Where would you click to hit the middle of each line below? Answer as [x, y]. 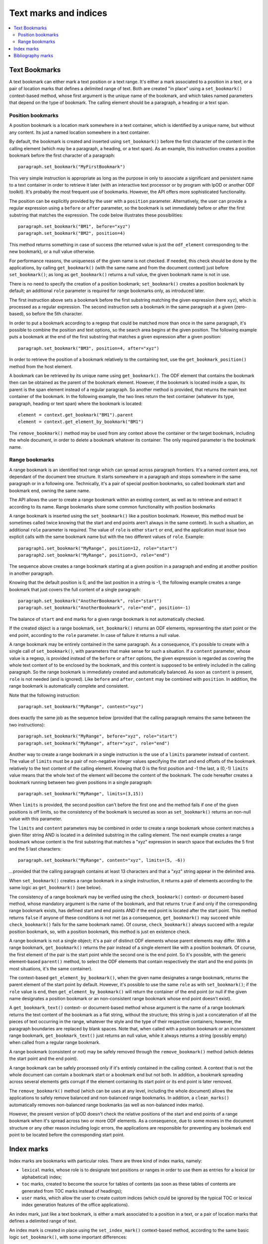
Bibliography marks [33, 56]
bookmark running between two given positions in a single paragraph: [81, 782]
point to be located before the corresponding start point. [67, 1135]
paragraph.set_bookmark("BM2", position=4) [72, 233]
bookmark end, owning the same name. [50, 491]
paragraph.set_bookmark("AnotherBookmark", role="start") [90, 601]
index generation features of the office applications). [75, 1205]
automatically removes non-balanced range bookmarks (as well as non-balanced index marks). [107, 1105]
